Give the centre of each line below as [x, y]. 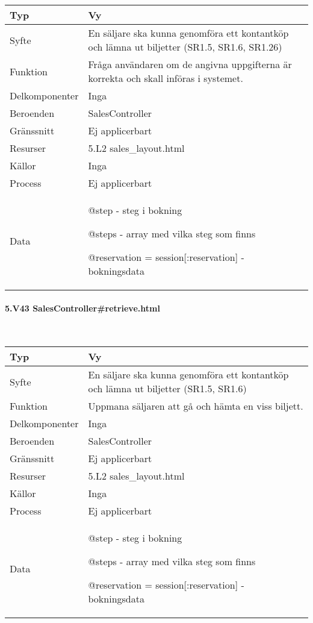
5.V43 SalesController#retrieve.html [82, 308]
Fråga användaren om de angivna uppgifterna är [190, 64]
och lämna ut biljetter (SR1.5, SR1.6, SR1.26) [185, 47]
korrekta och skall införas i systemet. [166, 78]
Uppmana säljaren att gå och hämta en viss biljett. [196, 406]
